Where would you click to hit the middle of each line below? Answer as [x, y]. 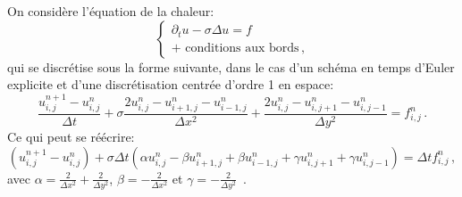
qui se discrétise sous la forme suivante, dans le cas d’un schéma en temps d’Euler [231, 66]
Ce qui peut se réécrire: [71, 137]
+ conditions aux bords [235, 48]
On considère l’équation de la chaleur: [111, 11]
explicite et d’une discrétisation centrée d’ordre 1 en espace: [171, 84]
